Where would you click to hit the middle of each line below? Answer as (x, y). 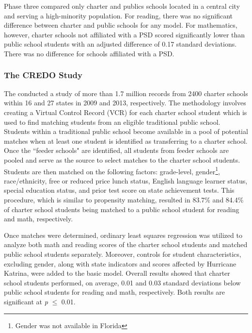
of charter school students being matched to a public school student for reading (122, 209)
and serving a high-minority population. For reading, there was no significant (118, 15)
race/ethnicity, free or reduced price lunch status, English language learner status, (126, 180)
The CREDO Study (43, 75)
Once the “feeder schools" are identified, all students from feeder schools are (116, 150)
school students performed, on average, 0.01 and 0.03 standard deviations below (122, 282)
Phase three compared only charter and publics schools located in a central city (122, 6)
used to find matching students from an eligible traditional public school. (112, 122)
